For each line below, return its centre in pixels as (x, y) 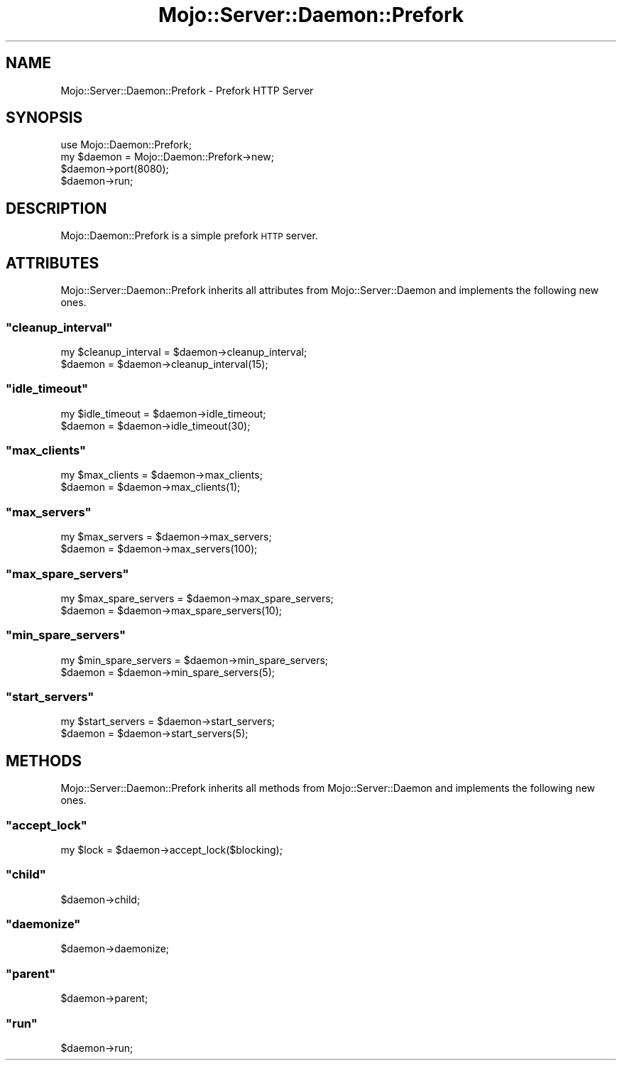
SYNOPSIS (44, 118)
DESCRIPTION (56, 208)
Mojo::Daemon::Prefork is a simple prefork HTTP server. (189, 236)
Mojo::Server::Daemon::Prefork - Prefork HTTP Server (187, 90)
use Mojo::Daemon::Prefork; (126, 145)
